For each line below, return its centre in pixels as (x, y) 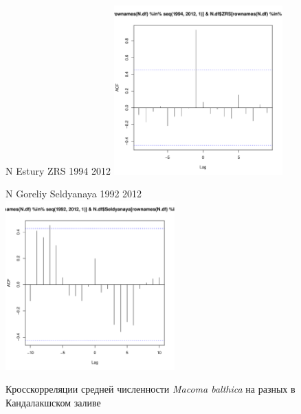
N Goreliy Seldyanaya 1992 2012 (74, 194)
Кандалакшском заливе (53, 402)
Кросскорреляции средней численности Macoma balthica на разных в (150, 389)
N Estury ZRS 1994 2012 (58, 170)
